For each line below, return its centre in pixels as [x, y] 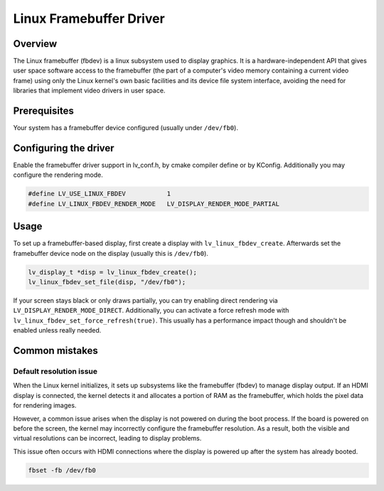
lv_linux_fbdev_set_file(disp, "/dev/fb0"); [107, 282]
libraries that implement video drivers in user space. [89, 91]
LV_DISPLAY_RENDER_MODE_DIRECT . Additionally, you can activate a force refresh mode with [151, 311]
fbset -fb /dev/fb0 [62, 470]
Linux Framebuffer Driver [89, 18]
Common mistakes [56, 351]
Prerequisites [43, 111]
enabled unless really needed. [57, 330]
